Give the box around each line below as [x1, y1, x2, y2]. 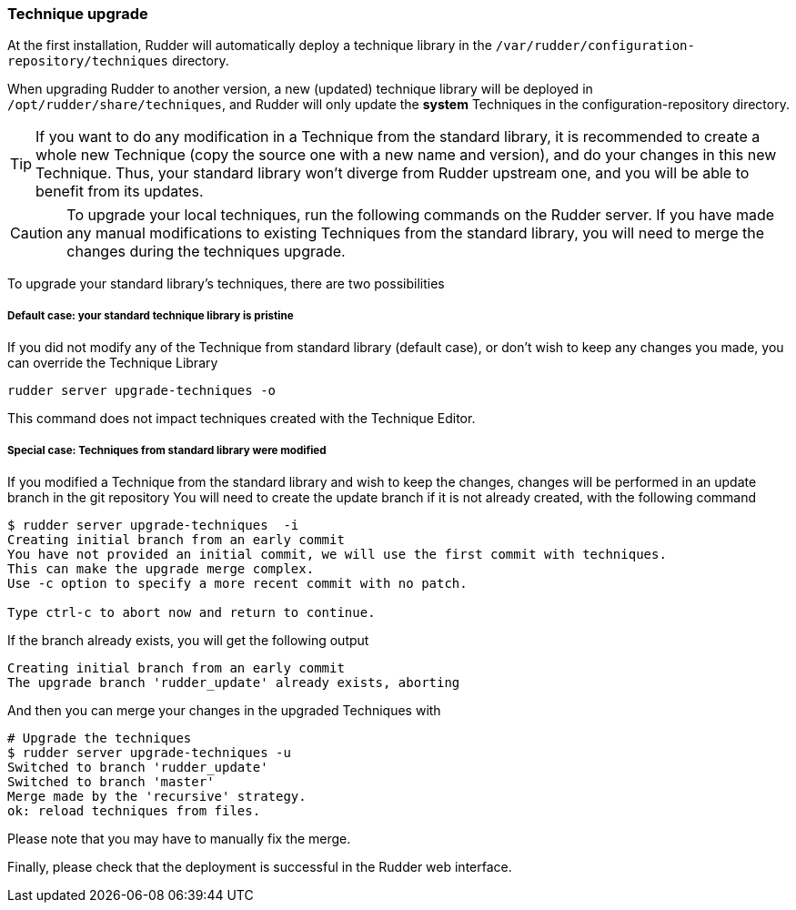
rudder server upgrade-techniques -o [7, 383, 277, 399]
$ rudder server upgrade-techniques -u [7, 744, 291, 760]
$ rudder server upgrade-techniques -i [7, 517, 299, 532]
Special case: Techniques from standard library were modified [7, 443, 327, 457]
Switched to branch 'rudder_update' [7, 759, 268, 774]
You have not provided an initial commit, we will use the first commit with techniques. [7, 546, 667, 561]
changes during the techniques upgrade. [66, 242, 346, 261]
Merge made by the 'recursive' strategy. [7, 788, 307, 804]
